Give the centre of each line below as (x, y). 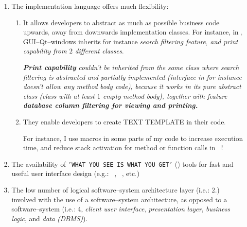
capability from (45, 51)
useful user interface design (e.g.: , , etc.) (75, 173)
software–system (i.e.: (43, 209)
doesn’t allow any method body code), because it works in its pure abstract (132, 86)
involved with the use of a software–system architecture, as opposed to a (119, 199)
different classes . (99, 51)
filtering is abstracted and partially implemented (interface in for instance (132, 77)
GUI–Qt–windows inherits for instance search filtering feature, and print (131, 41)
